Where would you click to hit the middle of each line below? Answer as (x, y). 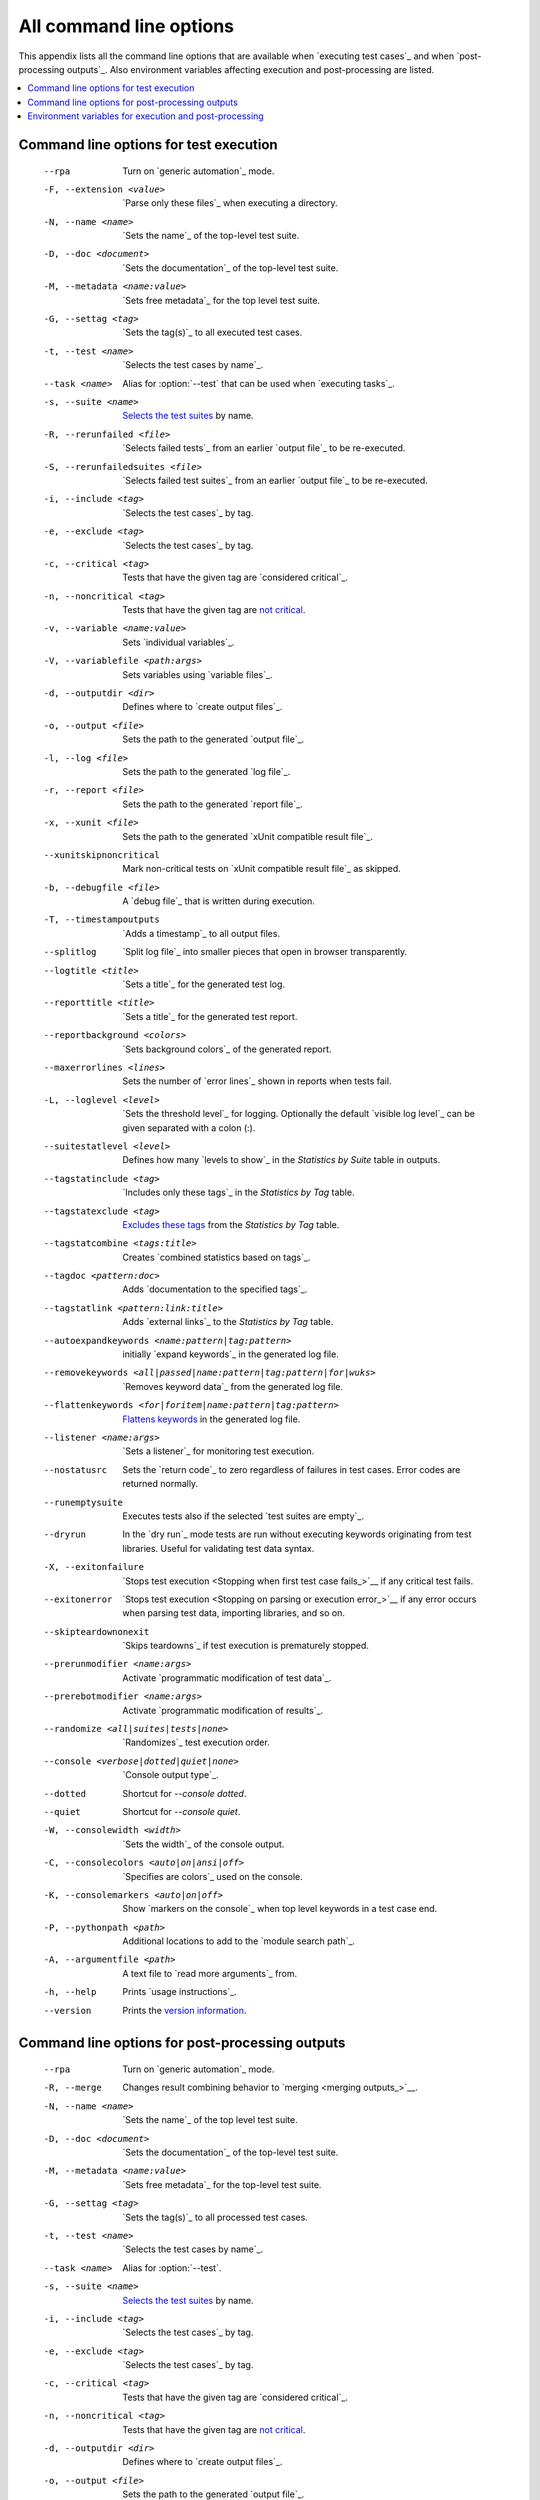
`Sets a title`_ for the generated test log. (203, 984)
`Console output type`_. (170, 1775)
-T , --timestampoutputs (101, 919)
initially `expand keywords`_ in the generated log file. (230, 1354)
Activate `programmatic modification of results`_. (223, 1710)
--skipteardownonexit (96, 1631)
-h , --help (70, 1992)
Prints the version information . (184, 2010)
